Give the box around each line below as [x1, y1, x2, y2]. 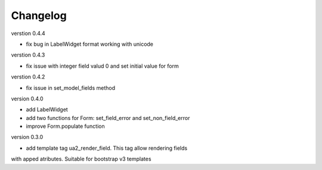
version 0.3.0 [11, 134, 44, 141]
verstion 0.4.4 [11, 30, 46, 37]
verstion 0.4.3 [11, 51, 45, 59]
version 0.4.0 [11, 95, 44, 102]
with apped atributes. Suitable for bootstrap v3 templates [11, 155, 151, 163]
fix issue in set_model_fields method [26, 84, 116, 92]
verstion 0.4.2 [11, 73, 45, 80]
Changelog [11, 9, 67, 22]
